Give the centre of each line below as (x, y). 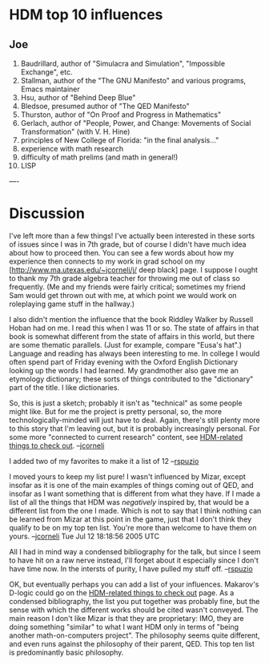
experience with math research (72, 149)
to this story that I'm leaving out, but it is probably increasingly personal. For (134, 428)
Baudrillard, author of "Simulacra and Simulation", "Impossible (123, 63)
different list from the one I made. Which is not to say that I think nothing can (135, 510)
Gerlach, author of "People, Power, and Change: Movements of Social (136, 123)
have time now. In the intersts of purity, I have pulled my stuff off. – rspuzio (131, 568)
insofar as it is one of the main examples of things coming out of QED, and (132, 485)
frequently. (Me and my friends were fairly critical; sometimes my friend (128, 287)
